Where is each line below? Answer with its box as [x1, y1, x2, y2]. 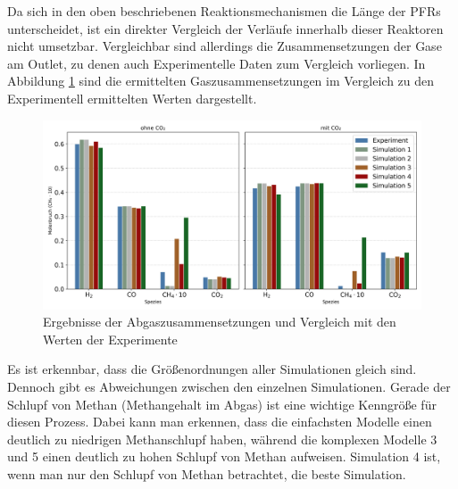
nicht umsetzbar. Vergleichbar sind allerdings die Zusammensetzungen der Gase [7, 37, 442, 55]
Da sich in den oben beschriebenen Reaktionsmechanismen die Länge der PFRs [7, 2, 441, 20]
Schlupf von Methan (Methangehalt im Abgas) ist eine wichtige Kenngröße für [7, 394, 437, 413]
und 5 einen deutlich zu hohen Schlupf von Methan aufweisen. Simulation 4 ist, [7, 447, 441, 466]
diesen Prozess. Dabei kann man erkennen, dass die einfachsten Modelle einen [7, 412, 432, 431]
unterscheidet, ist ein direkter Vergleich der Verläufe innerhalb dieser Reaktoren [7, 19, 444, 37]
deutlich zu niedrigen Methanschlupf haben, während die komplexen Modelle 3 [7, 429, 437, 448]
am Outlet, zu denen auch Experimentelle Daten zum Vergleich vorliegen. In [7, 54, 426, 72]
